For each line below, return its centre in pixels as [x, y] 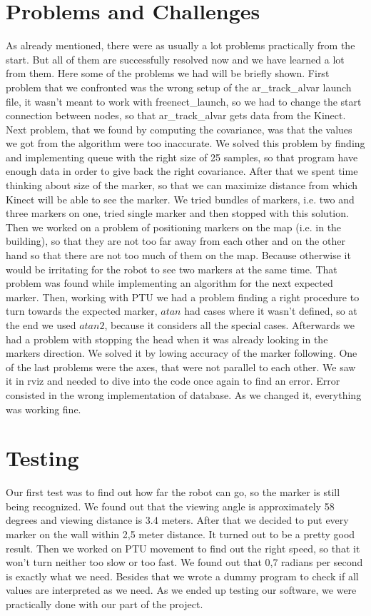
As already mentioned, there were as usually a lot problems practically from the [181, 45]
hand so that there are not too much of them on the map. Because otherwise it [178, 255]
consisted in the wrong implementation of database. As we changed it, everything [184, 394]
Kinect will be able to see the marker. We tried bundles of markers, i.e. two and [180, 199]
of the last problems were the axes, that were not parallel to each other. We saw [181, 367]
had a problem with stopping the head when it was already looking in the [167, 339]
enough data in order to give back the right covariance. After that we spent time [182, 171]
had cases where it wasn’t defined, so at [271, 311]
